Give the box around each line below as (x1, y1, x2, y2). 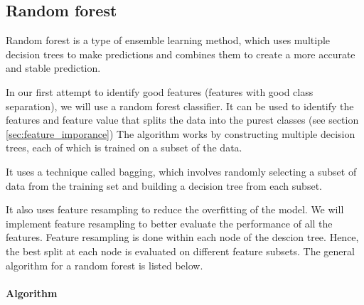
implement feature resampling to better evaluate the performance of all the (6, 215, 333, 230)
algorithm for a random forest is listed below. (6, 257, 203, 272)
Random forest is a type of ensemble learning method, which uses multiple (6, 33, 331, 48)
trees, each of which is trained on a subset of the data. (6, 140, 242, 155)
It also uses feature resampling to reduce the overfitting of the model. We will (6, 202, 344, 217)
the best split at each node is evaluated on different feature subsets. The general (6, 243, 355, 258)
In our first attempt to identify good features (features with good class (6, 84, 314, 99)
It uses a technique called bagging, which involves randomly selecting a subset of (6, 164, 357, 178)
